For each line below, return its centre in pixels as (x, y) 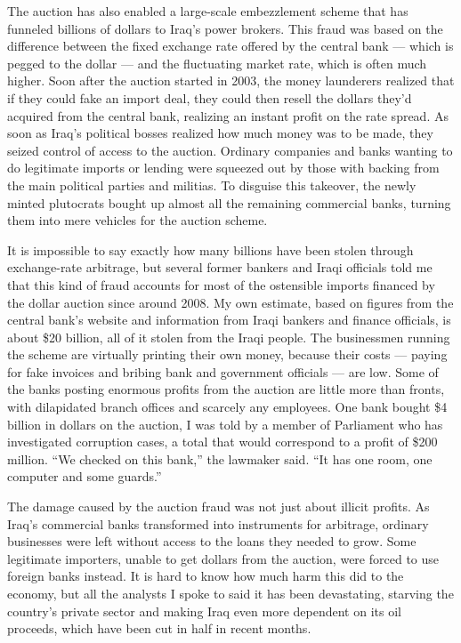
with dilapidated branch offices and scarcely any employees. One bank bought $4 (227, 407)
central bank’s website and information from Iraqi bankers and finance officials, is (229, 320)
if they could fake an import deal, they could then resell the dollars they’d (210, 97)
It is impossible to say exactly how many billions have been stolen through (210, 249)
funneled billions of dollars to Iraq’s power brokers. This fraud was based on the (225, 28)
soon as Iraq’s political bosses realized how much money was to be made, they (220, 133)
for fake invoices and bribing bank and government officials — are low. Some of (223, 371)
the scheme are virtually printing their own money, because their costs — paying (227, 354)
